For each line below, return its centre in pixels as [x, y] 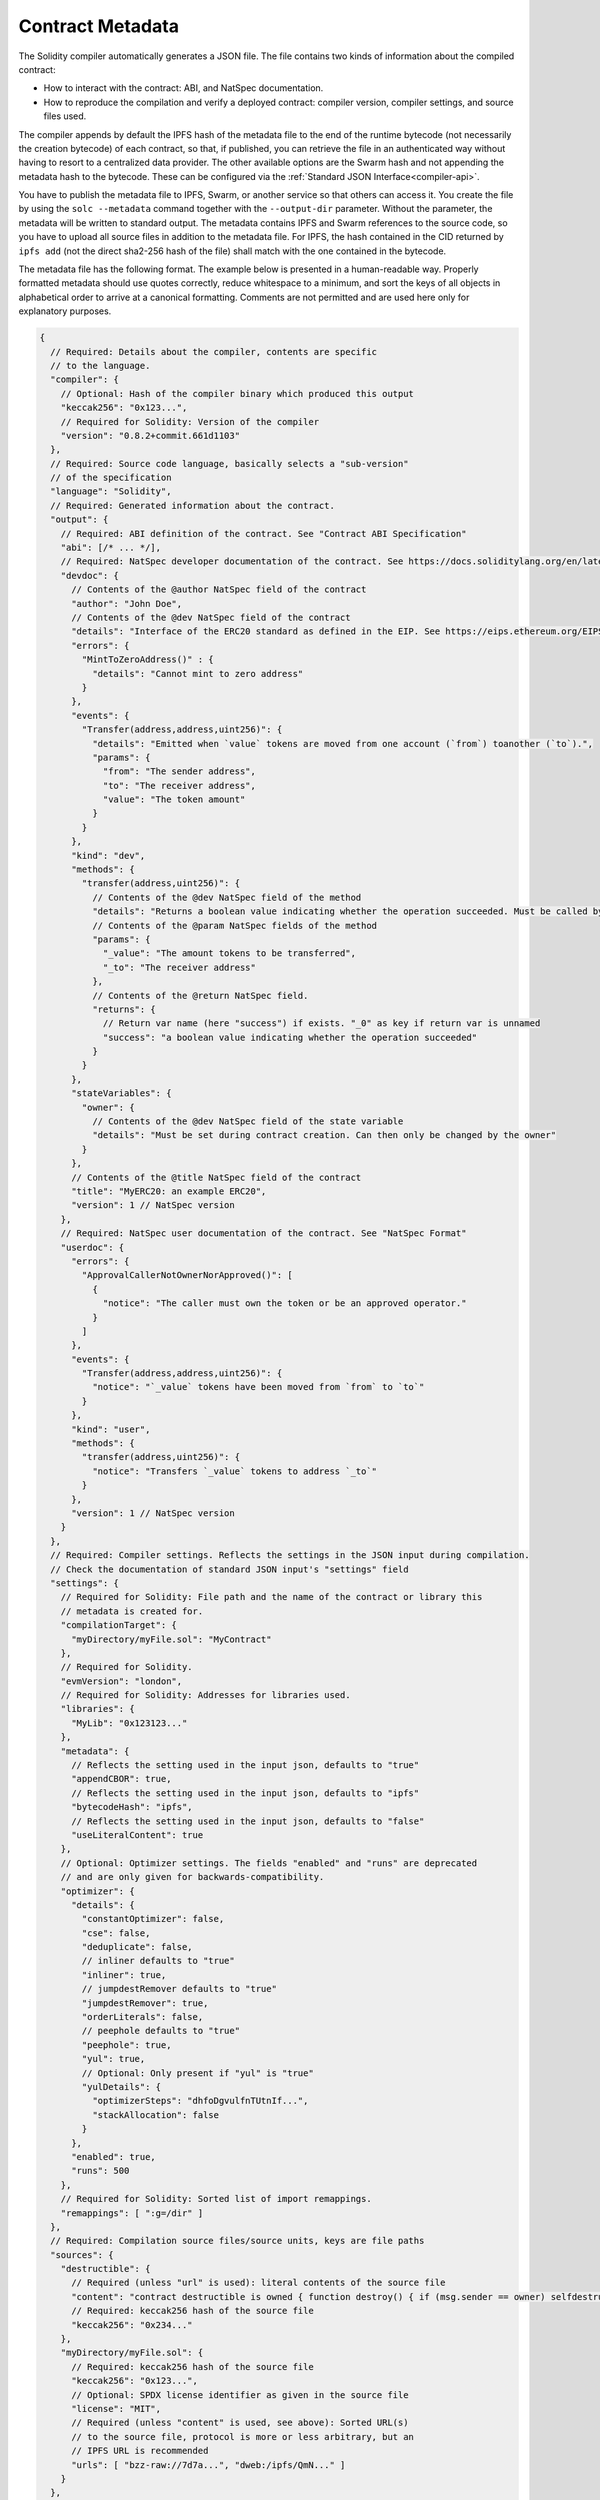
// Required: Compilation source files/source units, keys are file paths [237, 2241]
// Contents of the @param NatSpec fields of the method [234, 925]
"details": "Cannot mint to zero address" [197, 673]
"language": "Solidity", [111, 491]
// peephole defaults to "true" [160, 2031]
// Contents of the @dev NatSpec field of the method [226, 897]
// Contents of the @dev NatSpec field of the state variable [247, 1121]
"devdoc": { [90, 575]
